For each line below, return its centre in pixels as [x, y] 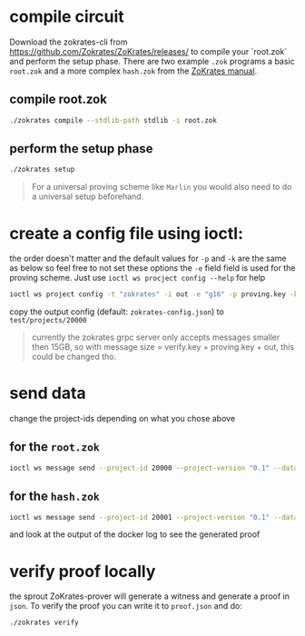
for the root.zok [54, 447]
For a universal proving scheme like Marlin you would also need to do [162, 187]
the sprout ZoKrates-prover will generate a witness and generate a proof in [150, 596]
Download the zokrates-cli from [69, 42]
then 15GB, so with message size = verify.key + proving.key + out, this [163, 347]
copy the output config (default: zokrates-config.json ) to [117, 312]
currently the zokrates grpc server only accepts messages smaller [156, 337]
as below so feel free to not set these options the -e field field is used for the [152, 268]
